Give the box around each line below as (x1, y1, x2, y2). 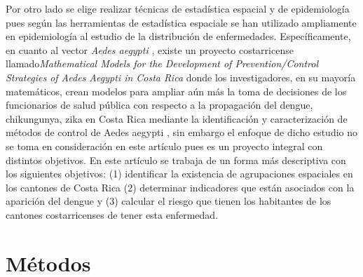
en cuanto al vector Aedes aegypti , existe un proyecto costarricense (6, 42, 294, 57)
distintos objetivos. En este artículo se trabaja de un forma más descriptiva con (6, 152, 346, 167)
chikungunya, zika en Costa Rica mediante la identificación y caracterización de (6, 111, 348, 126)
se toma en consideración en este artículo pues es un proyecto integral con (6, 138, 323, 153)
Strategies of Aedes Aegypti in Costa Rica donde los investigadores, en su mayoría (6, 69, 356, 84)
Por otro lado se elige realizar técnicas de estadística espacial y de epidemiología (6, 1, 350, 15)
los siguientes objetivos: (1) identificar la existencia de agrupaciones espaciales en (6, 166, 353, 181)
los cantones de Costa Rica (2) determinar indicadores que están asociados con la (6, 180, 355, 194)
